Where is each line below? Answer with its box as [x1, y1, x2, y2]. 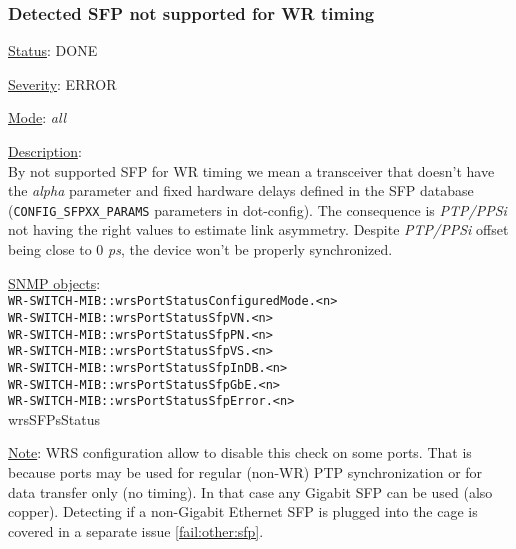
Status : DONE [8, 40, 98, 61]
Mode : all [8, 107, 67, 128]
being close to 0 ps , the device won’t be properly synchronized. [8, 239, 393, 260]
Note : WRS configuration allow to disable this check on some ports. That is [8, 442, 472, 463]
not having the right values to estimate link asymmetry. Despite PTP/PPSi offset [8, 219, 509, 240]
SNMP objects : [8, 272, 101, 293]
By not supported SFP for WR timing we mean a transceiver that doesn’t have [8, 160, 495, 181]
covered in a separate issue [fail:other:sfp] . [8, 520, 264, 541]
